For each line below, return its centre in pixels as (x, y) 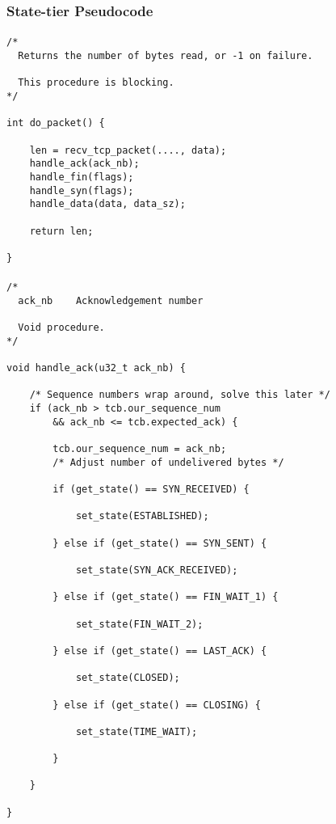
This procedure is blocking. (96, 83)
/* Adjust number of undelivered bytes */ (168, 462)
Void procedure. (61, 328)
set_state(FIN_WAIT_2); (139, 624)
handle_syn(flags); (82, 190)
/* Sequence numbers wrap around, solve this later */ (180, 395)
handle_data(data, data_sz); (107, 204)
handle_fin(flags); (82, 177)
